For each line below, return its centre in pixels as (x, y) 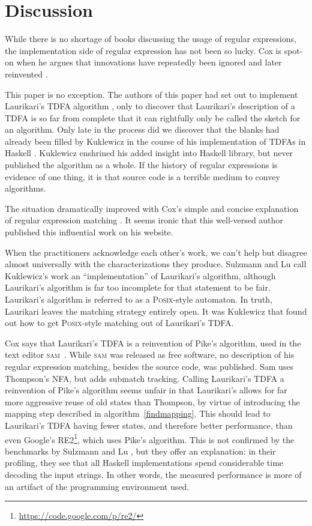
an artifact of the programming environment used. (97, 486)
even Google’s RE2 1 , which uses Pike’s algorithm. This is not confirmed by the (150, 438)
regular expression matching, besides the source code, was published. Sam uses (149, 366)
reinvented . (26, 74)
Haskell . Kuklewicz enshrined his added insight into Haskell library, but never (149, 153)
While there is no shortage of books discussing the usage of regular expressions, (151, 39)
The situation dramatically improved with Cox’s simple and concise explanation (152, 208)
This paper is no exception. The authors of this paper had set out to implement (151, 94)
